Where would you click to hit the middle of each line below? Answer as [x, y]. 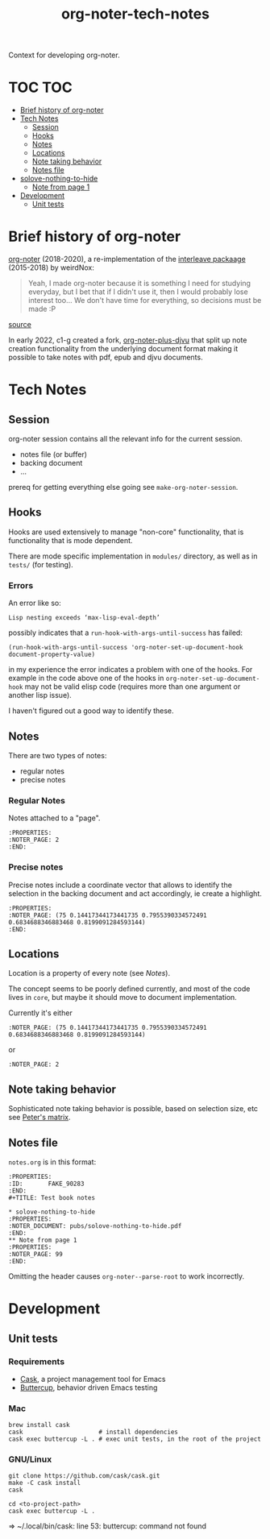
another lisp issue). [40, 695]
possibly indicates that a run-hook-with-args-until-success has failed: [126, 633]
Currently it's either [40, 1013]
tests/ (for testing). [41, 564]
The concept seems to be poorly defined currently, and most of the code [129, 989]
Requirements [37, 1361]
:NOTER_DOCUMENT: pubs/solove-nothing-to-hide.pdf [95, 1226]
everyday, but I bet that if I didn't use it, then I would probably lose [138, 292]
